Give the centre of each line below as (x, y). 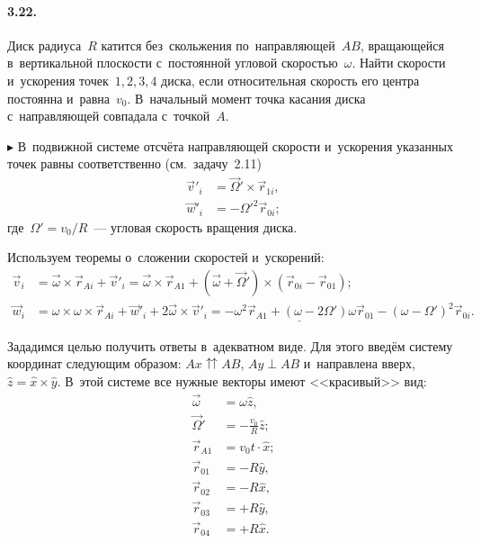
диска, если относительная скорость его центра (290, 80)
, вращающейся (402, 45)
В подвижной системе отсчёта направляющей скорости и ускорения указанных (235, 145)
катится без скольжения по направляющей (218, 45)
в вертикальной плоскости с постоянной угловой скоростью (173, 63)
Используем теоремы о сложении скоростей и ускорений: (166, 257)
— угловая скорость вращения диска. (196, 226)
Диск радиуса (45, 45)
